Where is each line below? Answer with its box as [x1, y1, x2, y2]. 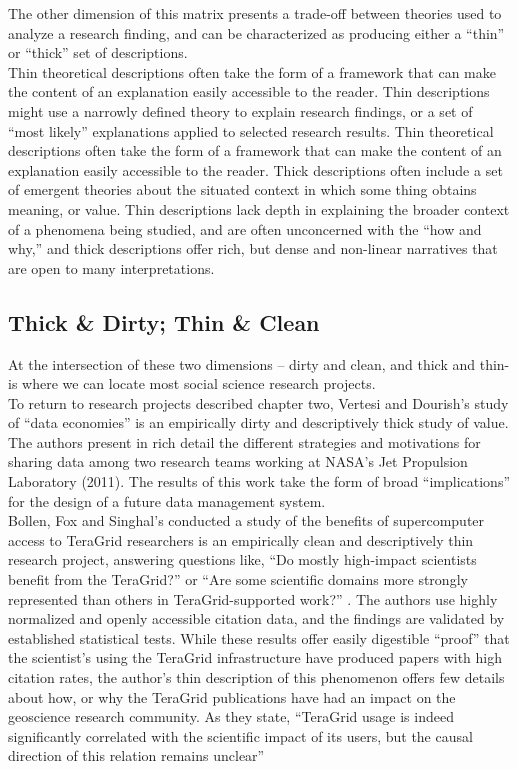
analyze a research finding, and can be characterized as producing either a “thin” [8, 22, 505, 43]
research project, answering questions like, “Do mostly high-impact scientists [8, 549, 477, 570]
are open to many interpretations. [8, 257, 215, 278]
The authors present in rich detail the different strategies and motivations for [8, 431, 481, 452]
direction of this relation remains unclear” [8, 745, 265, 766]
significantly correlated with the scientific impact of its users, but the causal [8, 725, 473, 746]
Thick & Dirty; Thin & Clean [8, 306, 320, 337]
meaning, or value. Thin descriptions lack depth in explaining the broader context [8, 198, 510, 219]
